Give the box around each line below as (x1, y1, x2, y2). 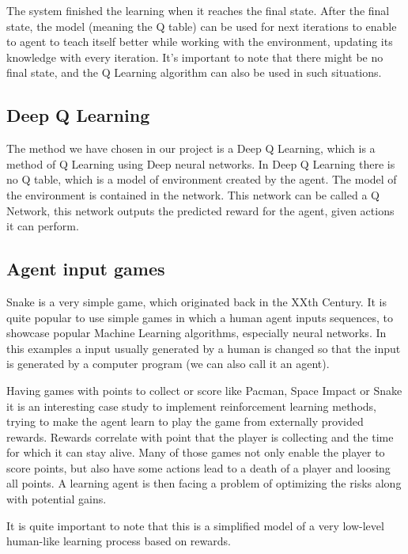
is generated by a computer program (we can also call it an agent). (6, 355, 330, 372)
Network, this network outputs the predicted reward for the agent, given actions (6, 202, 395, 218)
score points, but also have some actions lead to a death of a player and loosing (6, 459, 391, 476)
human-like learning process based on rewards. (6, 533, 231, 549)
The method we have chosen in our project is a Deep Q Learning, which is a (6, 140, 376, 157)
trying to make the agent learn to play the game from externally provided (6, 413, 364, 430)
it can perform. (6, 218, 79, 234)
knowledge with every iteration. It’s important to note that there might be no (6, 48, 383, 65)
